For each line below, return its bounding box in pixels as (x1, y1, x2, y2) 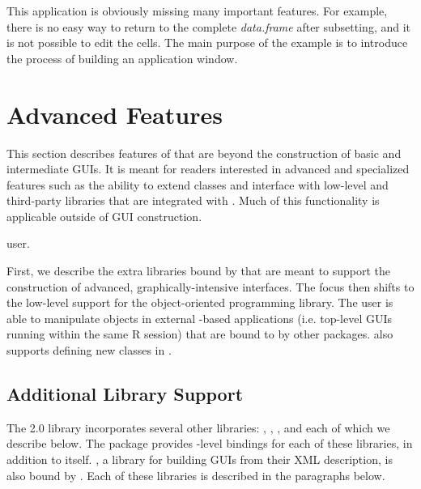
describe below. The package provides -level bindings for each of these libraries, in (6, 435, 413, 452)
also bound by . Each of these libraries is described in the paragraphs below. (6, 466, 385, 483)
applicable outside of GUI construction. (6, 207, 202, 224)
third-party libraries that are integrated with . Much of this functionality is (6, 192, 380, 209)
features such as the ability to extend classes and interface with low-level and (6, 176, 389, 193)
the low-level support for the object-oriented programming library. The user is (6, 294, 393, 311)
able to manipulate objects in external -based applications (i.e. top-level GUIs (6, 309, 393, 326)
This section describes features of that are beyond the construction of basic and (6, 144, 402, 161)
